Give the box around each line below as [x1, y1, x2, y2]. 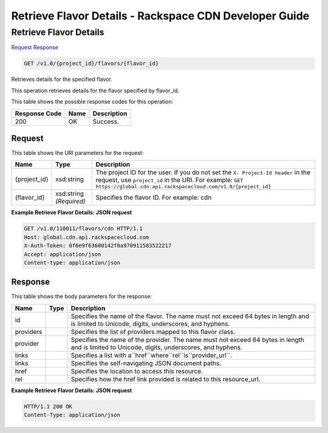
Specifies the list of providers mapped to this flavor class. [70, 327, 236, 336]
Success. [92, 117, 120, 126]
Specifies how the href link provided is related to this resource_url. [70, 375, 261, 383]
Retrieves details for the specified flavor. [11, 76, 112, 83]
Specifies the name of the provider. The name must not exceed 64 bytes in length [70, 335, 305, 344]
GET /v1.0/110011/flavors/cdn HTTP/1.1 [24, 225, 143, 232]
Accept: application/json [24, 251, 101, 257]
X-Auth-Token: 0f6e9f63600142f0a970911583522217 [24, 242, 172, 249]
